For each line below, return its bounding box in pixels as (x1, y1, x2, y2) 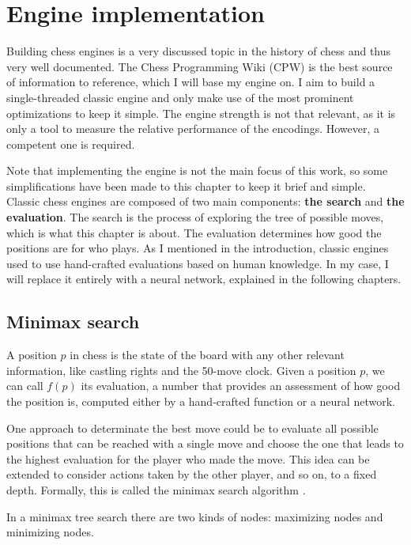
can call (6, 377, 43, 394)
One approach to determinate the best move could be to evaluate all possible (6, 419, 379, 436)
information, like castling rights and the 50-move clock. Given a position (6, 361, 356, 378)
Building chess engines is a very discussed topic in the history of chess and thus (6, 43, 391, 59)
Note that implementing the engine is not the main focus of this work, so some (6, 162, 388, 179)
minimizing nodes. (6, 524, 94, 540)
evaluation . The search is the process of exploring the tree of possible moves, (6, 209, 384, 225)
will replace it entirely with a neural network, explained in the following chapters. (6, 271, 402, 287)
